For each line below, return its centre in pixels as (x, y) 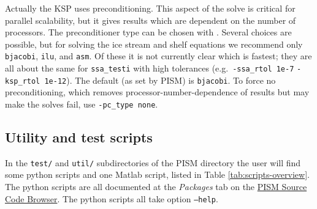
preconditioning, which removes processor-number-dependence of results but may (157, 92)
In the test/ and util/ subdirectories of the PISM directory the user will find (153, 162)
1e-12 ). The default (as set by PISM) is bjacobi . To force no (160, 80)
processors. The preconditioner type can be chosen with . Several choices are (148, 32)
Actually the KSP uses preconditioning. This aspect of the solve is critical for (150, 8)
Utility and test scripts (79, 137)
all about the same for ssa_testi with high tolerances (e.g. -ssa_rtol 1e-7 (150, 68)
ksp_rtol (23, 81)
